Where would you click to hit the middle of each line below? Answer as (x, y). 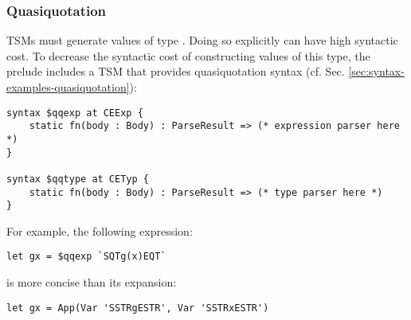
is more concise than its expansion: (92, 282)
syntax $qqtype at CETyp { (78, 179)
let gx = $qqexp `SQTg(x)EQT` (86, 257)
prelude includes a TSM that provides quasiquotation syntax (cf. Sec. (176, 71)
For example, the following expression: (100, 230)
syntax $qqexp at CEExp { (75, 113)
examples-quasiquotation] (68, 87)
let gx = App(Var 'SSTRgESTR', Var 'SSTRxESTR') (138, 308)
